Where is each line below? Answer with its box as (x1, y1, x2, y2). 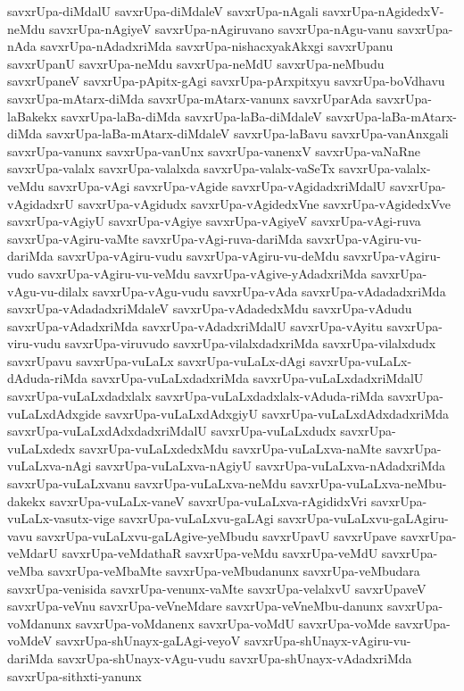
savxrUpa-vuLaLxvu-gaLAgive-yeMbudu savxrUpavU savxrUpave (37, 526, 397, 545)
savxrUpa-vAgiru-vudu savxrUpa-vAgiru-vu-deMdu (57, 246, 340, 265)
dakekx (7, 491, 46, 510)
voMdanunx (7, 613, 71, 632)
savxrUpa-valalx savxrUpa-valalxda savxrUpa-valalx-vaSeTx (7, 159, 336, 178)
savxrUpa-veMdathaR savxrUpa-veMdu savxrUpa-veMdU (62, 544, 378, 562)
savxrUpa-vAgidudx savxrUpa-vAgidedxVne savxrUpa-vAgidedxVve (78, 194, 452, 212)
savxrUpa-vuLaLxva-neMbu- (290, 474, 447, 493)
